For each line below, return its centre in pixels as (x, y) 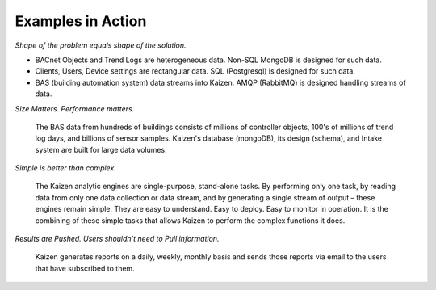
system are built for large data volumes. (101, 149)
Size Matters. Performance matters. (75, 108)
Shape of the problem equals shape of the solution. (101, 45)
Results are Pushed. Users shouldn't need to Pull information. (117, 239)
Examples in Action (81, 21)
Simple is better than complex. (66, 168)
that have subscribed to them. (85, 268)
